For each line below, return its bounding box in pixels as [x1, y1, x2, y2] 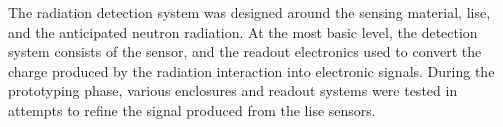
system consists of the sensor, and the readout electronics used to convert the [8, 41, 482, 62]
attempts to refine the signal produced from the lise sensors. [8, 99, 376, 120]
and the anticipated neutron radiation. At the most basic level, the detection [8, 21, 478, 42]
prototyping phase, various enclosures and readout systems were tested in [8, 80, 458, 101]
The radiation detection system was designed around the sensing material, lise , [8, 2, 491, 22]
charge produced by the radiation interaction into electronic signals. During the [8, 60, 495, 81]
